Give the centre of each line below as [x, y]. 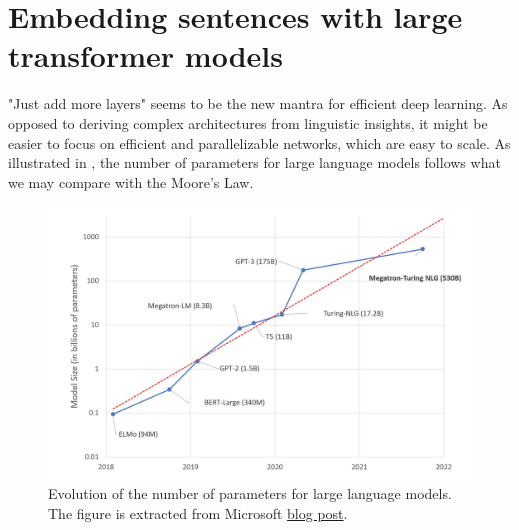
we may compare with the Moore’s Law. [131, 181]
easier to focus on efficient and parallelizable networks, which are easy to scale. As [259, 142]
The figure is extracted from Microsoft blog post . [198, 512]
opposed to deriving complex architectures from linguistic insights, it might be [248, 122]
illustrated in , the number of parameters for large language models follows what [254, 162]
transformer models [145, 55]
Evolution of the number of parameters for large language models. [250, 493]
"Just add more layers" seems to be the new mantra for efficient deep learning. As [258, 103]
